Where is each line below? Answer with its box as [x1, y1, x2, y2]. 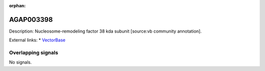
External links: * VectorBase [9, 37, 66, 43]
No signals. [9, 59, 32, 65]
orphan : [9, 3, 26, 8]
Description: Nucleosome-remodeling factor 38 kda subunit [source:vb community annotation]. [9, 28, 202, 34]
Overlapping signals [9, 49, 58, 56]
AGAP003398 [9, 15, 53, 24]
